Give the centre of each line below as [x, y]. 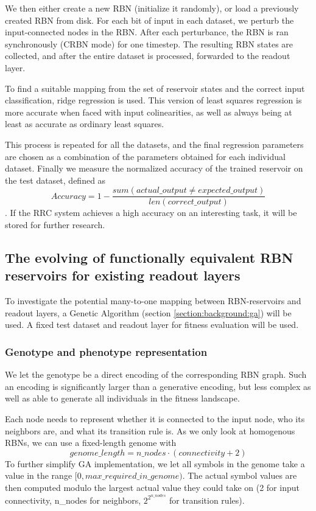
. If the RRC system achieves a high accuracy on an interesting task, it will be [151, 213]
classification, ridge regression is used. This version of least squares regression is [153, 100]
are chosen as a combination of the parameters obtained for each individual [145, 156]
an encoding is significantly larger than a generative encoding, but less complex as [158, 386]
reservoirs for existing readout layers [123, 275]
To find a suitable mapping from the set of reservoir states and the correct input [155, 88]
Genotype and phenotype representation [106, 351]
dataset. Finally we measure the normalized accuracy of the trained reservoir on [154, 168]
